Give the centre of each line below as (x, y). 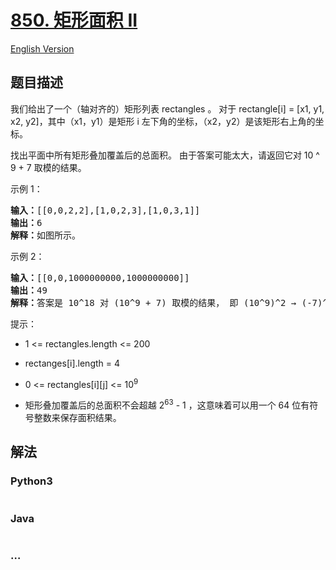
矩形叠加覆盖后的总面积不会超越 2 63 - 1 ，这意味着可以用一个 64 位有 (167, 404)
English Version (42, 48)
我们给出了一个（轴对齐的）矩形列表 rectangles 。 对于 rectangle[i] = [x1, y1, (167, 108)
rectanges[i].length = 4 (72, 363)
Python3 (31, 481)
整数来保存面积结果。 (77, 418)
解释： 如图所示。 (45, 235)
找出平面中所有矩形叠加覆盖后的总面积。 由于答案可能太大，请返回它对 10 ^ (165, 155)
